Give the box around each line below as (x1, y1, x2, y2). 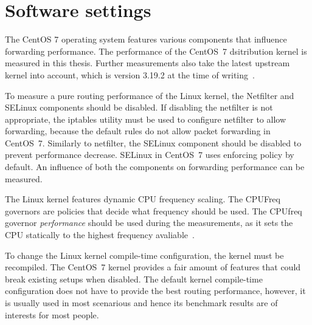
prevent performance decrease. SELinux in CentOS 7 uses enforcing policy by (5, 148, 294, 161)
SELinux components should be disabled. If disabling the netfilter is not (5, 101, 273, 114)
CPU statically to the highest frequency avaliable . (5, 228, 195, 241)
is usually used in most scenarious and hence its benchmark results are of (5, 296, 278, 309)
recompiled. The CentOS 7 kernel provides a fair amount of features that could (5, 261, 301, 273)
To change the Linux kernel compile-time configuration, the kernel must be (5, 248, 284, 261)
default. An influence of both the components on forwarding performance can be (5, 160, 305, 173)
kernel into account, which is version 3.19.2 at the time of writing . (5, 68, 255, 81)
